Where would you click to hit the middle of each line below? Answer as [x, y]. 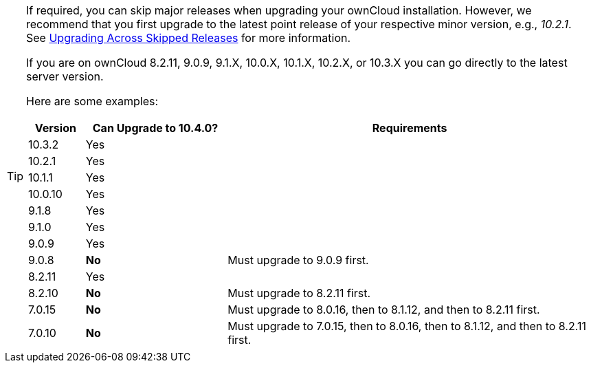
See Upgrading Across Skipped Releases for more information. [189, 38]
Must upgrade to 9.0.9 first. [298, 260]
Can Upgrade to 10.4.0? [155, 128]
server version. [65, 76]
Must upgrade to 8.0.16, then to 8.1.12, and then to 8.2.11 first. [384, 310]
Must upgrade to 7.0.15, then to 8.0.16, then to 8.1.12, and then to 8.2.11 [407, 326]
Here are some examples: [92, 101]
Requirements [410, 128]
